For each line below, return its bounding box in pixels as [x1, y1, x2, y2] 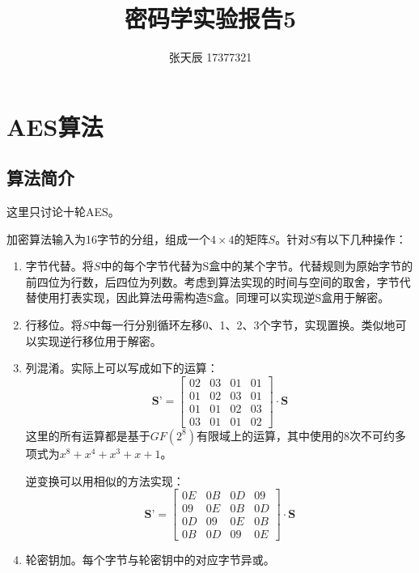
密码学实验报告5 [124, 2, 297, 35]
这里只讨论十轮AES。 [6, 203, 120, 220]
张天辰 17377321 [168, 49, 252, 66]
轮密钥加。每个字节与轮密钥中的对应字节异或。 [25, 551, 275, 568]
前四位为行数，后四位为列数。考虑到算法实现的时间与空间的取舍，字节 [25, 273, 400, 290]
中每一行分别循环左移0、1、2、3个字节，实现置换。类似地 [89, 316, 396, 333]
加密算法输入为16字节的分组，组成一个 [6, 230, 210, 247]
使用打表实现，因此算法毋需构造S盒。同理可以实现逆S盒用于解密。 [36, 289, 390, 306]
